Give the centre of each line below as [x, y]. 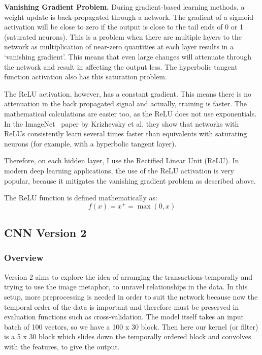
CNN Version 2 [45, 233]
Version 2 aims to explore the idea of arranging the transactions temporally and [128, 276]
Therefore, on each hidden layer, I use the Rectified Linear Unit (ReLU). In [122, 160]
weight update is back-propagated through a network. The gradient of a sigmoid [129, 17]
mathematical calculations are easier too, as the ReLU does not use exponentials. [130, 113]
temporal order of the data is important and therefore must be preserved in [122, 306]
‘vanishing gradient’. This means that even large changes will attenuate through [128, 56]
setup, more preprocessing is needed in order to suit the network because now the [131, 296]
